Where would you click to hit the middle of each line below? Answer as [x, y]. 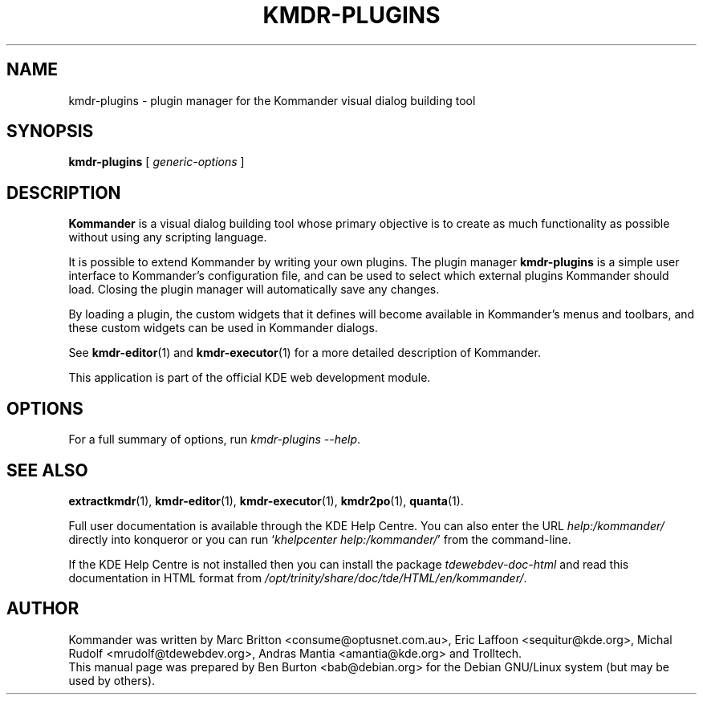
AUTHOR [43, 609]
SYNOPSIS [50, 132]
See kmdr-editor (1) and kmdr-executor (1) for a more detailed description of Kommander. [305, 353]
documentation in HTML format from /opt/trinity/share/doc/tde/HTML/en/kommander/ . [298, 577]
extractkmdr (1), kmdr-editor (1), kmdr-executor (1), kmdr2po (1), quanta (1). [266, 500]
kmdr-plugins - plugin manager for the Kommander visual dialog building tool [272, 100]
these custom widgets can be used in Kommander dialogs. [223, 328]
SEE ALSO [47, 470]
